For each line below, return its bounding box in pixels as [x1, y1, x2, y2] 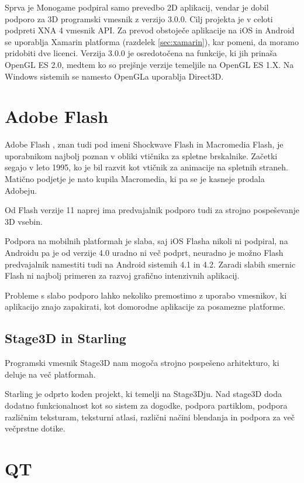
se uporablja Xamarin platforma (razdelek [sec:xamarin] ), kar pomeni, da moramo [5, 35, 299, 47]
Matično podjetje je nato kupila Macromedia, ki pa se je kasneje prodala [5, 173, 265, 185]
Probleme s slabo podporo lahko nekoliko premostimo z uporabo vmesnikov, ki [5, 289, 287, 301]
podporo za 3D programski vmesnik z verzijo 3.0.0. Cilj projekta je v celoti [5, 12, 273, 25]
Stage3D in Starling [5, 329, 126, 347]
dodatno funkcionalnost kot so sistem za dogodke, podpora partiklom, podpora [5, 399, 288, 411]
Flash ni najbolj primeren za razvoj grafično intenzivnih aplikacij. [5, 269, 240, 282]
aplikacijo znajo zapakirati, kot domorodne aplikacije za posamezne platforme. [5, 300, 286, 313]
